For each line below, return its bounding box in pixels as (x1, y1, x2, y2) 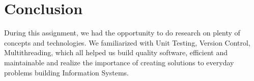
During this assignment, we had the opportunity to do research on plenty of (4, 27, 240, 38)
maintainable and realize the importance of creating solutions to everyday (4, 57, 234, 67)
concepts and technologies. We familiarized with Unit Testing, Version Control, (4, 37, 250, 48)
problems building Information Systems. (4, 67, 129, 77)
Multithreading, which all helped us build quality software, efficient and (4, 47, 228, 58)
